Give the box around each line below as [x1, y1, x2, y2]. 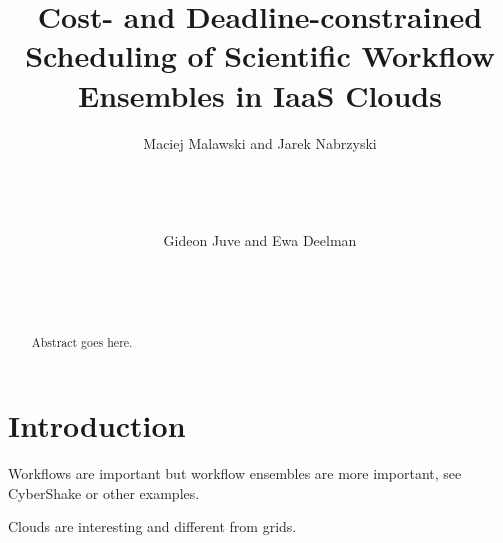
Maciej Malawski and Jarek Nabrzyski [143, 132, 377, 153]
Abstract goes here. [31, 333, 133, 350]
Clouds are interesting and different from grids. [8, 516, 297, 537]
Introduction [8, 405, 186, 446]
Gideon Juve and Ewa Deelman [163, 230, 357, 251]
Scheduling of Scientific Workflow [25, 35, 495, 76]
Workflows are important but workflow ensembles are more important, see [8, 463, 462, 484]
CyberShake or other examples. [8, 482, 200, 503]
